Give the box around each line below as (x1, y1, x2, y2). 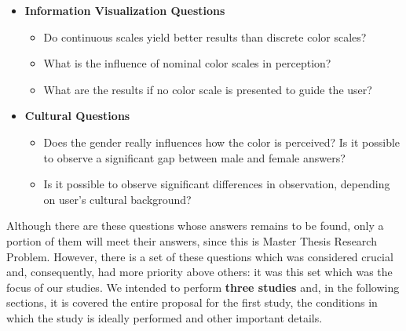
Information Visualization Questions (24, 2, 225, 18)
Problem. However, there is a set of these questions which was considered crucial (6, 248, 393, 264)
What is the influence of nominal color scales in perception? (43, 55, 331, 71)
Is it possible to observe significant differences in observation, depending (43, 176, 390, 192)
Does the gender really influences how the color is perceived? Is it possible (43, 133, 401, 150)
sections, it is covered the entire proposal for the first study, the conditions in (6, 294, 378, 311)
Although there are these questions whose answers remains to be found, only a (6, 217, 384, 234)
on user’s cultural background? (43, 191, 192, 207)
